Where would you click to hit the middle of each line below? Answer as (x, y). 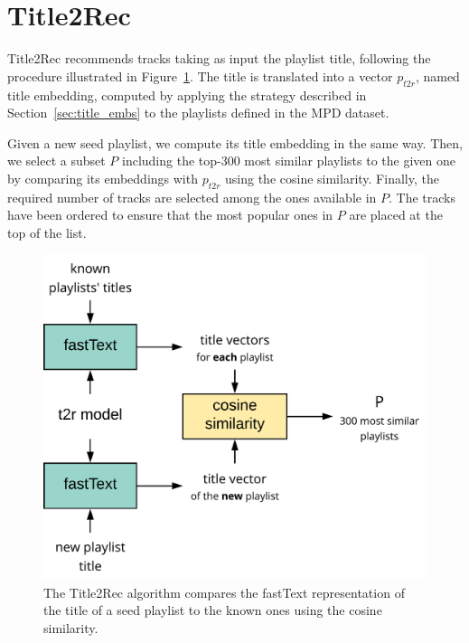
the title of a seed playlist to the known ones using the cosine (213, 610)
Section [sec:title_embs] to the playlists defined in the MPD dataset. (198, 113)
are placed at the (396, 215)
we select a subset (56, 161)
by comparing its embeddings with (103, 178)
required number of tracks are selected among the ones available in (192, 197)
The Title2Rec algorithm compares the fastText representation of (224, 592)
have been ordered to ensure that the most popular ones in (170, 215)
